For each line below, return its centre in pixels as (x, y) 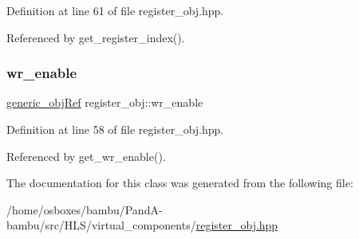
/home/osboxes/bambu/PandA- (85, 209)
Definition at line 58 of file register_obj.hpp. (115, 129)
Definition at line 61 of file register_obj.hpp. (115, 10)
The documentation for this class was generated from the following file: (180, 183)
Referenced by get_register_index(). (96, 37)
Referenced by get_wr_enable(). (86, 156)
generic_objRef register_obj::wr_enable (105, 102)
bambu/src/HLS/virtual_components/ (101, 225)
